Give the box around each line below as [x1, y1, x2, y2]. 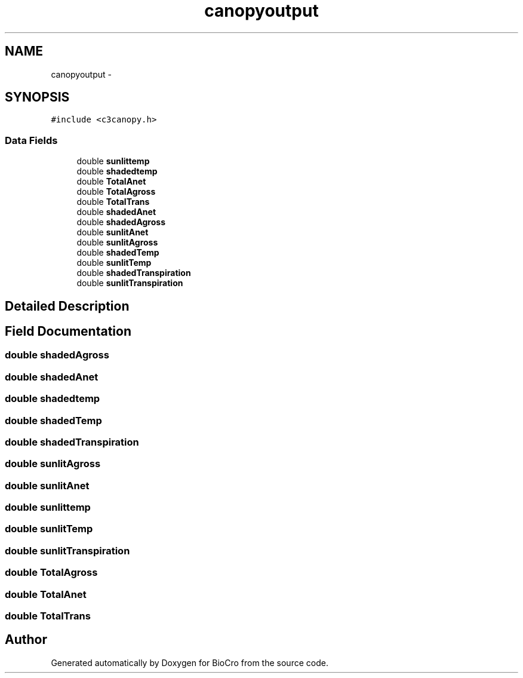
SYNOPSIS [5, 90, 70, 105]
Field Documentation [5, 324, 131, 339]
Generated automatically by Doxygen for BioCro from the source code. [51, 657, 328, 668]
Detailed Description [5, 298, 130, 314]
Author [5, 632, 47, 648]
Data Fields [5, 134, 58, 146]
